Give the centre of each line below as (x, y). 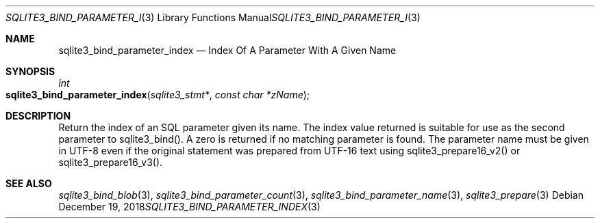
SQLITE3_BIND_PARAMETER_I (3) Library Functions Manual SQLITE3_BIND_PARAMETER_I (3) (213, 17)
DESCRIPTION (38, 116)
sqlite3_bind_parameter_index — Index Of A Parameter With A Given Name (227, 50)
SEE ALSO (29, 183)
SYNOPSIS (30, 71)
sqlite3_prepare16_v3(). (111, 162)
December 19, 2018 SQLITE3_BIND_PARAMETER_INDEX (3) (189, 207)
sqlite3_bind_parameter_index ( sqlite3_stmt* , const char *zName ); (158, 95)
